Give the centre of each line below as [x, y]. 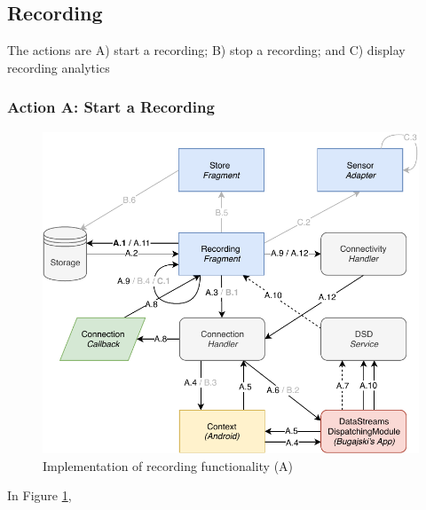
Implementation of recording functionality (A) [168, 465]
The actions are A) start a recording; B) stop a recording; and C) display [206, 50]
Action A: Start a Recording [111, 107]
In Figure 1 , [39, 495]
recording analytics [59, 67]
